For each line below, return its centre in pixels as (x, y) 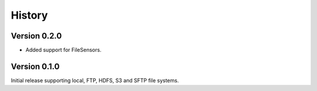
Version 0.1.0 (35, 66)
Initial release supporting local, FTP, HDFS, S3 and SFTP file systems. (95, 80)
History (29, 15)
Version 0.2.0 (36, 36)
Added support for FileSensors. (64, 50)
